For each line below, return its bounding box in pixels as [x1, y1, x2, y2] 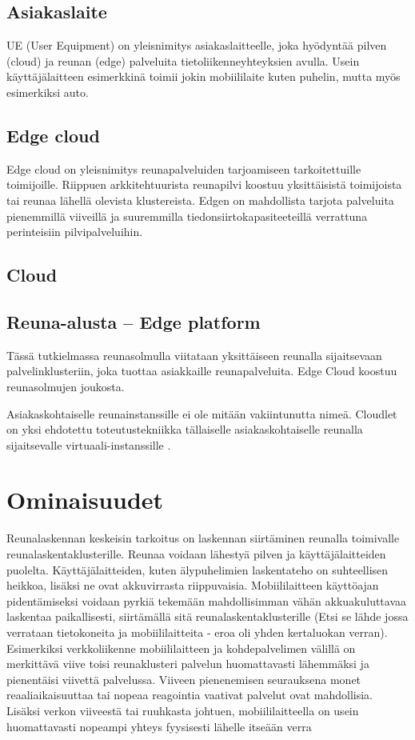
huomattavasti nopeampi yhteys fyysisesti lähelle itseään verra [6, 718, 312, 734]
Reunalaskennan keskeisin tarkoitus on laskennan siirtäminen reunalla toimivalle [6, 530, 400, 546]
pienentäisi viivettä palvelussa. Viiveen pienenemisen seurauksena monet [6, 670, 361, 687]
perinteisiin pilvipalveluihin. [6, 223, 143, 240]
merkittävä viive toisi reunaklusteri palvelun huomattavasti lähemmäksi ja [6, 655, 369, 672]
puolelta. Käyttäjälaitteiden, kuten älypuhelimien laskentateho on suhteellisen [6, 561, 389, 578]
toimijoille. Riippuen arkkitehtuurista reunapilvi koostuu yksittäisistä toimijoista [6, 176, 402, 193]
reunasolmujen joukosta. [6, 378, 125, 394]
